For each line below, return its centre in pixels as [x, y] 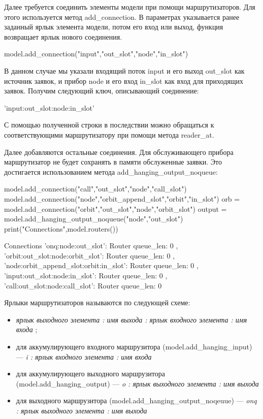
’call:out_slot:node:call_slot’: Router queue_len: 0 [83, 285]
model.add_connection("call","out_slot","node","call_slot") [95, 189]
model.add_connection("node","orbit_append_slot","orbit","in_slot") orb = [122, 198]
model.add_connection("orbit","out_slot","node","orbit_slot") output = [116, 208]
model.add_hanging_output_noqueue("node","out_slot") [94, 219]
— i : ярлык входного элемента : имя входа [84, 356]
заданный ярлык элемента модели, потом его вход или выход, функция [114, 27]
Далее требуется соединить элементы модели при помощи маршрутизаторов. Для [130, 7]
